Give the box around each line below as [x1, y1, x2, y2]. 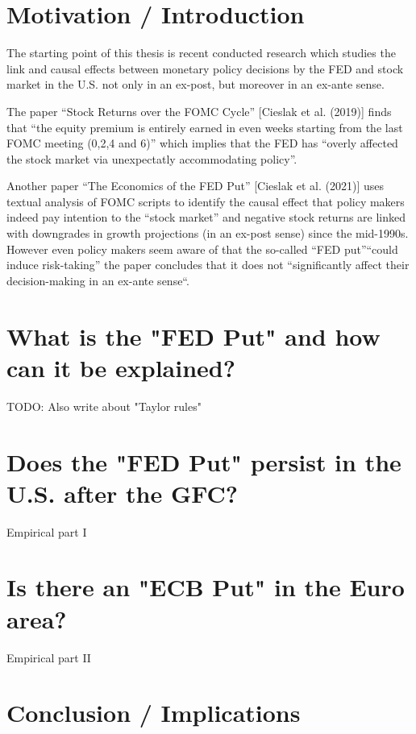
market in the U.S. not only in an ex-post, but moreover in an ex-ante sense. [6, 76, 385, 93]
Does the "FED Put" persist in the [6, 445, 401, 478]
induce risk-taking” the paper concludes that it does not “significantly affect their [6, 256, 410, 273]
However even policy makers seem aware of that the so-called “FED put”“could [6, 240, 398, 257]
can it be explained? [6, 350, 235, 384]
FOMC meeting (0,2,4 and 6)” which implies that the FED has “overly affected [6, 135, 398, 151]
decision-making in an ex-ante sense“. [6, 272, 189, 288]
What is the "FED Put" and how [6, 319, 381, 352]
